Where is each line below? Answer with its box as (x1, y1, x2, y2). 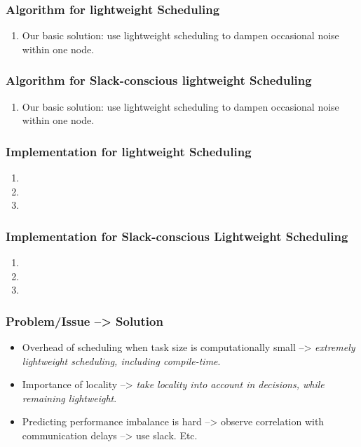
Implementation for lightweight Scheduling (6, 142, 252, 160)
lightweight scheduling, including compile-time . (22, 353, 221, 368)
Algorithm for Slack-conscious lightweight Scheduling (6, 71, 312, 89)
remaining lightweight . (22, 390, 117, 405)
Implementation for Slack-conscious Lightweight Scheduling (6, 227, 348, 245)
